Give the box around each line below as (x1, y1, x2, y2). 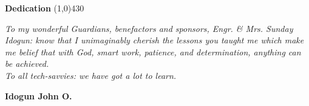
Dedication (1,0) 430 (5, 2, 84, 14)
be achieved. (5, 57, 49, 70)
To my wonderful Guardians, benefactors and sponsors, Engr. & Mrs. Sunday (5, 22, 293, 34)
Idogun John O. (5, 89, 72, 102)
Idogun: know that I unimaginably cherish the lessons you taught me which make (5, 34, 304, 46)
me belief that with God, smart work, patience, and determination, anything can (5, 45, 301, 58)
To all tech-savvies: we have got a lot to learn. (5, 69, 177, 81)
